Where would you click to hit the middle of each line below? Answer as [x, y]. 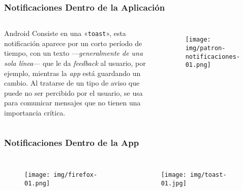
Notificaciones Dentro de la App [72, 142]
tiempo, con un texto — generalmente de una [74, 53]
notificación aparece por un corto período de [73, 43]
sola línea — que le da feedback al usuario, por [75, 63]
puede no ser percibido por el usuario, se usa [73, 92]
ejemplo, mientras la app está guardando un [72, 73]
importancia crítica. [35, 113]
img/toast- [208, 175]
